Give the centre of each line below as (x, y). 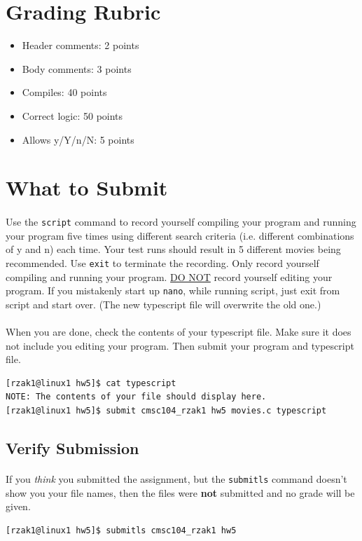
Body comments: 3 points (77, 68)
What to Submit (87, 187)
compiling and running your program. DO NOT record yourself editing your (169, 276)
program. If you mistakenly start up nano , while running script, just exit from (173, 290)
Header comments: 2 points (81, 45)
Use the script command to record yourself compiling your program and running (181, 222)
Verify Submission (72, 447)
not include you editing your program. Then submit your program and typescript (180, 345)
